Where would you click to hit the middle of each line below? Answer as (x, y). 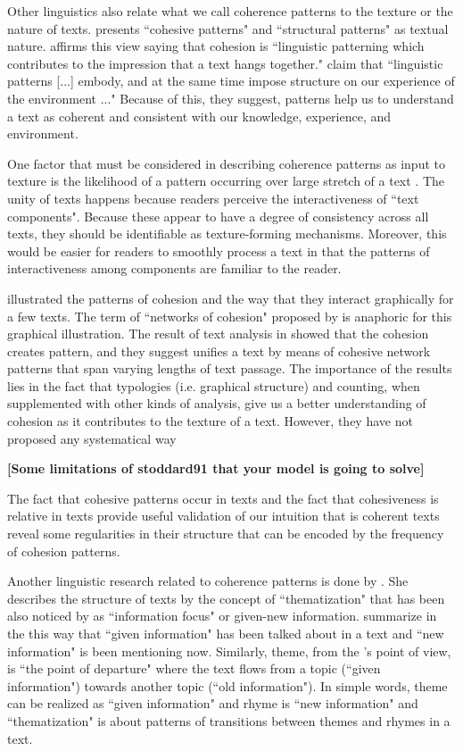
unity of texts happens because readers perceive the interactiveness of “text (213, 198)
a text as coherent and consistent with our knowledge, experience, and (199, 116)
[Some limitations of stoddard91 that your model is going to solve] (216, 468)
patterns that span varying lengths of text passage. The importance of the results (230, 368)
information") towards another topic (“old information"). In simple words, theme (227, 685)
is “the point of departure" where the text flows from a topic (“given (194, 668)
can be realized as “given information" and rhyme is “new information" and (213, 703)
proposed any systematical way (92, 438)
